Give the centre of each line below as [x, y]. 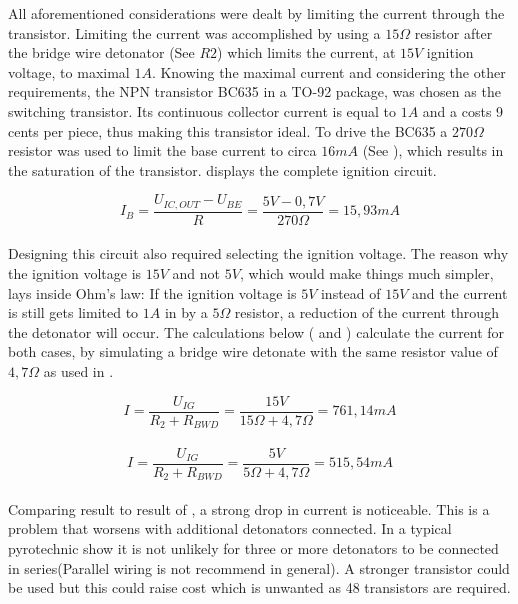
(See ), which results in [433, 150]
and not [196, 273]
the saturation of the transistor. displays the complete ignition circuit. [222, 169]
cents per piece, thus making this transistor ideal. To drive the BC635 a [228, 130]
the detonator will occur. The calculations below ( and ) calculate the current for [256, 331]
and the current [460, 292]
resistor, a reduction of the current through [366, 312]
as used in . [78, 370]
